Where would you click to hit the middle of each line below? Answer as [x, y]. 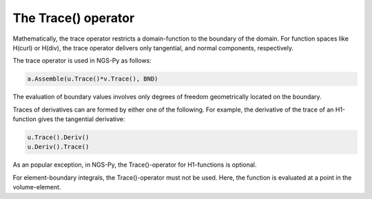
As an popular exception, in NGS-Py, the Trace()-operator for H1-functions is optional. [135, 165]
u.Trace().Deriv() [58, 137]
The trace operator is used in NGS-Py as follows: [82, 61]
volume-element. [37, 187]
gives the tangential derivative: [82, 119]
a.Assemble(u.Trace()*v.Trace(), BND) [93, 79]
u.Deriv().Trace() [58, 147]
